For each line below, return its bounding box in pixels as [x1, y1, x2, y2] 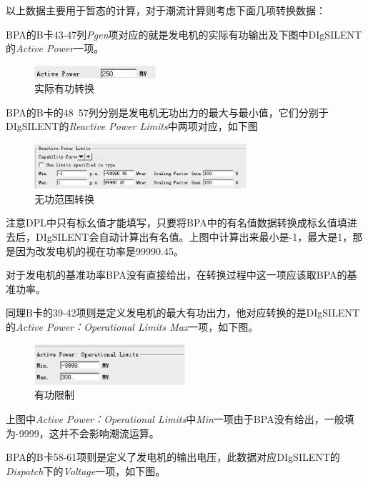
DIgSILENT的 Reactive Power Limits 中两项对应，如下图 [6, 119, 258, 134]
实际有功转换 [34, 81, 94, 96]
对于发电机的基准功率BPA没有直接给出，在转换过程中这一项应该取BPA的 [6, 267, 347, 282]
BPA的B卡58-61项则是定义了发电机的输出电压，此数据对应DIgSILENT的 [6, 449, 340, 464]
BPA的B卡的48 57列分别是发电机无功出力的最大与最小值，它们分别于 [6, 104, 329, 119]
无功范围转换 [34, 191, 94, 206]
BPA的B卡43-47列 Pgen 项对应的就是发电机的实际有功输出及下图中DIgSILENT [6, 26, 362, 41]
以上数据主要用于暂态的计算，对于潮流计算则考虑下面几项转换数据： [6, 3, 326, 17]
